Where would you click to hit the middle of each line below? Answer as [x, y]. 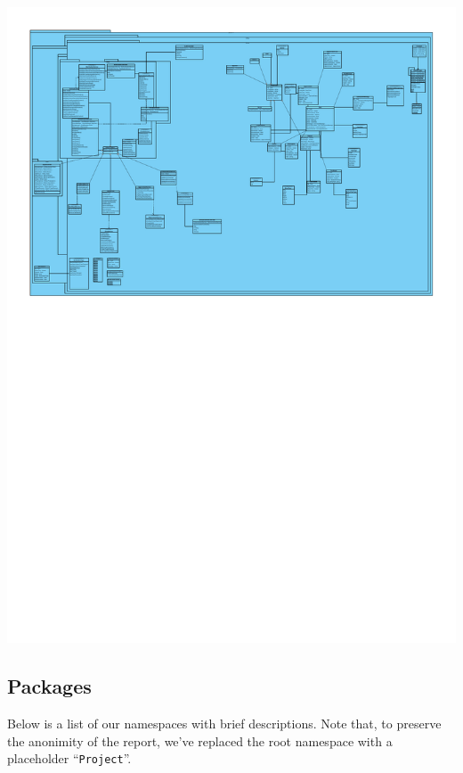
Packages [49, 686]
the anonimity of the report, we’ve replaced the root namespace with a [200, 740]
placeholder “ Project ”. [69, 758]
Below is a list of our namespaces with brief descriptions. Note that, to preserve [224, 723]
